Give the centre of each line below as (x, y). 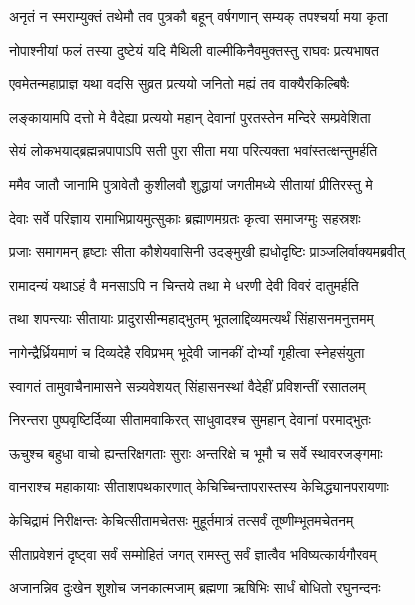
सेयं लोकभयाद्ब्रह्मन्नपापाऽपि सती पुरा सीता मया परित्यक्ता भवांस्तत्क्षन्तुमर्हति (193, 150)
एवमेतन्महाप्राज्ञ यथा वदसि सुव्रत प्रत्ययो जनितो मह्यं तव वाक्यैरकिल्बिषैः (179, 83)
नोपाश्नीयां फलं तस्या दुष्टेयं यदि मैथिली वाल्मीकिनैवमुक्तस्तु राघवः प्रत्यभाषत (194, 49)
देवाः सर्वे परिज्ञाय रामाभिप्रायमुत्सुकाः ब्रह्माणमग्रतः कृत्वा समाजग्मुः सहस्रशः (185, 217)
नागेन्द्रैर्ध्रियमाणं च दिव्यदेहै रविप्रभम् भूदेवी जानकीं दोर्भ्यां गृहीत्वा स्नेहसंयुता (187, 351)
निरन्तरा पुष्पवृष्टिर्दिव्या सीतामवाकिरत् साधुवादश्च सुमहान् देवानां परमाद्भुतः (190, 419)
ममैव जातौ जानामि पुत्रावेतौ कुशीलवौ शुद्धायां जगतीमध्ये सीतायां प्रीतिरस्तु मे (191, 183)
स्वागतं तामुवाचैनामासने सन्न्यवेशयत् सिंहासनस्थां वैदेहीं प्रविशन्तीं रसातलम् (187, 385)
